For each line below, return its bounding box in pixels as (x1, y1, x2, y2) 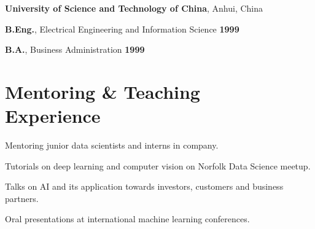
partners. (5, 192, 39, 204)
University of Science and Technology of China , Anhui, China (5, 2, 263, 14)
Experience (5, 103, 101, 128)
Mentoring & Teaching (5, 79, 200, 104)
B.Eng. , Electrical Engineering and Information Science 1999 (5, 22, 239, 35)
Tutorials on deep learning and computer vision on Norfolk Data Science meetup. (5, 159, 311, 172)
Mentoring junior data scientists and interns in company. (5, 139, 219, 152)
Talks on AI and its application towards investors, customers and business (5, 180, 284, 193)
